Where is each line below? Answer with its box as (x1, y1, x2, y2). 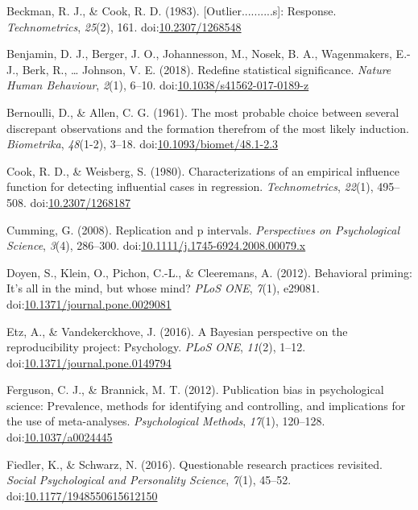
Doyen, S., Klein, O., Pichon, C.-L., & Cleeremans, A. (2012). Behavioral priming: (6, 263, 412, 280)
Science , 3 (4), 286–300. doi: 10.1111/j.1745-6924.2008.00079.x (6, 237, 306, 254)
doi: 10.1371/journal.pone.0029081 (6, 295, 172, 312)
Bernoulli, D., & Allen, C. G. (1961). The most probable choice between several (6, 103, 399, 120)
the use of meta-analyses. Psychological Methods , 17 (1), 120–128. (6, 413, 325, 429)
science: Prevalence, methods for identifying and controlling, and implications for (6, 396, 406, 413)
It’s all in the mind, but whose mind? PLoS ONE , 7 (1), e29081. (6, 280, 321, 296)
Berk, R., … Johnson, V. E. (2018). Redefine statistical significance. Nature (22, 60, 391, 77)
